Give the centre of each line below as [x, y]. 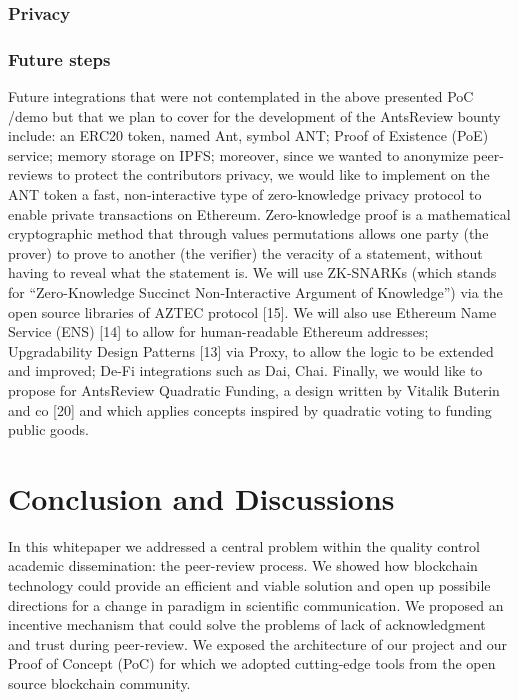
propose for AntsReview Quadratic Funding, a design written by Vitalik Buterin [254, 389]
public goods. [48, 429]
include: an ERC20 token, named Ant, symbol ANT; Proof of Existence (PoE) [248, 135]
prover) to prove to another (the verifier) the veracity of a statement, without [245, 252]
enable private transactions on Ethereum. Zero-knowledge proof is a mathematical [259, 213]
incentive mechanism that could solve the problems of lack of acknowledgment [247, 624]
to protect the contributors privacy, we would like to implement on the [273, 174]
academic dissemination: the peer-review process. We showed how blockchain [243, 565]
